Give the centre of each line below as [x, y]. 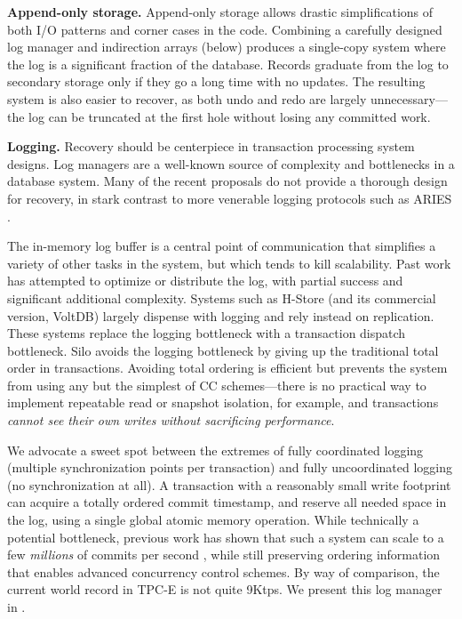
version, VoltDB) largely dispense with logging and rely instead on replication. [221, 315]
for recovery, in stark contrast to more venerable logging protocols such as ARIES [230, 198]
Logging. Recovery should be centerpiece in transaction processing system [211, 146]
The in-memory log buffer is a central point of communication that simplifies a [222, 246]
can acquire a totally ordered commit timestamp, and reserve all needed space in [227, 502]
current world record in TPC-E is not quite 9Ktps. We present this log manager [225, 589]
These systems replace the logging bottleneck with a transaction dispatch [207, 333]
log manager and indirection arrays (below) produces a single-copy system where [227, 47]
